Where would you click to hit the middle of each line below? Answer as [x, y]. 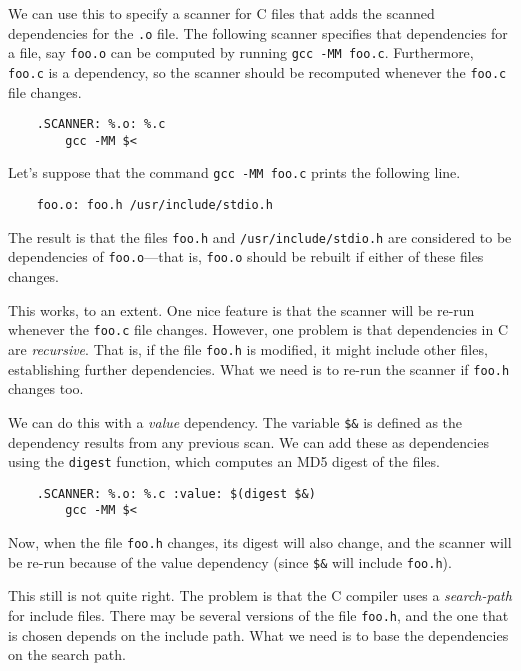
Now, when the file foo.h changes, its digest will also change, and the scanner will [260, 542]
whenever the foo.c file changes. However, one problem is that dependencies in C [258, 329]
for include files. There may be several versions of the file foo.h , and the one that [258, 614]
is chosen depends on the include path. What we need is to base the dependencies [258, 634]
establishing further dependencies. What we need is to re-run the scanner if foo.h [259, 368]
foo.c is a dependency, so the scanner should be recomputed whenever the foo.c [257, 71]
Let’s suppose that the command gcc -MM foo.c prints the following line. [234, 172]
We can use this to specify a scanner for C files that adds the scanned [221, 13]
